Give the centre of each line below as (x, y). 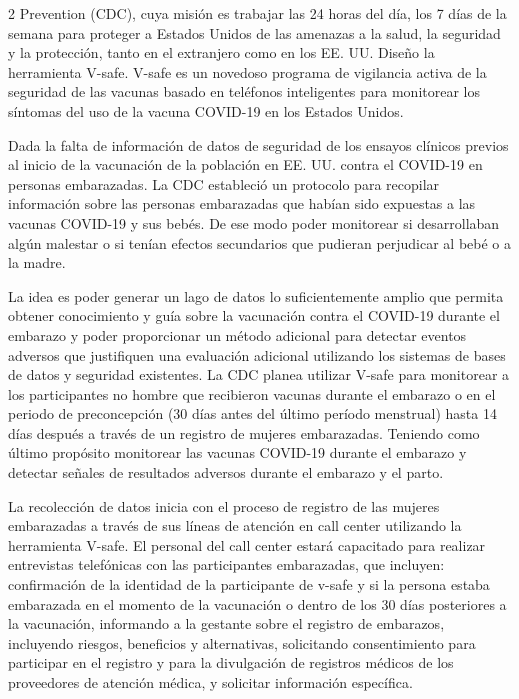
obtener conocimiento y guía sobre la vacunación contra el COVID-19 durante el (254, 315)
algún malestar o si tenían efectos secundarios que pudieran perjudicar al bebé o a (260, 242)
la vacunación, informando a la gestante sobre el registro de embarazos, (226, 623)
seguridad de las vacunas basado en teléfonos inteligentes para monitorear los (244, 91)
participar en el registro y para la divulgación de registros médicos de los (231, 662)
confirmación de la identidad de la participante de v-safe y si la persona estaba (249, 584)
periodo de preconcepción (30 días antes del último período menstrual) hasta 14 (252, 413)
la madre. (37, 262)
